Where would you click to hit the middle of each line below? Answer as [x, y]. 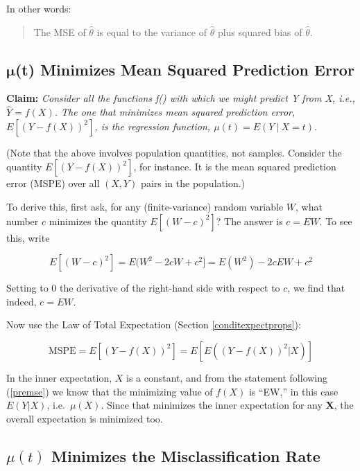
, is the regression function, [153, 126]
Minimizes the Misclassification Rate [186, 455]
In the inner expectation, [59, 377]
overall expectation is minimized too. [85, 418]
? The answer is [249, 221]
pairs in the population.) [193, 183]
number [23, 221]
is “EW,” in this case [293, 391]
